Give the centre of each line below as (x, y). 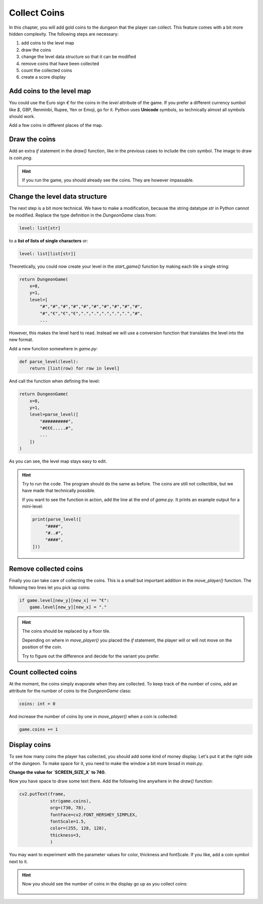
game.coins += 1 (39, 729)
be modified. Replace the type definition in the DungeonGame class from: (83, 215)
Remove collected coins (46, 569)
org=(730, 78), (68, 808)
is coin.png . (21, 158)
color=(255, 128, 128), (78, 828)
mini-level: (33, 506)
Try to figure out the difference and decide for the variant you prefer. (91, 656)
